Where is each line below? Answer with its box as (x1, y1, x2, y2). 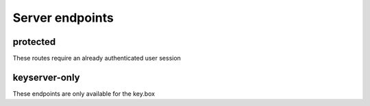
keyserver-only (12, 71, 80, 83)
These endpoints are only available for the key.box (12, 89, 156, 98)
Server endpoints (12, 10, 114, 25)
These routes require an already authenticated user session (12, 54, 182, 63)
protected (12, 36, 56, 48)
